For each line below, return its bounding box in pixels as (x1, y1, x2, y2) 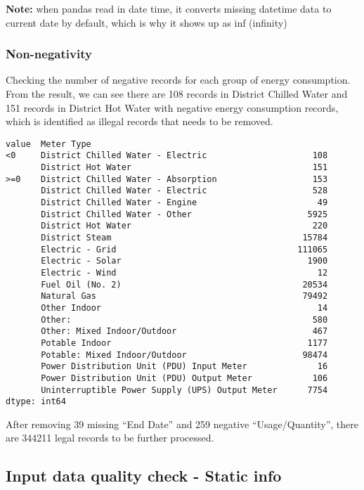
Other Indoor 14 (41, 302, 328, 313)
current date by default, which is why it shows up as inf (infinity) (6, 15, 287, 30)
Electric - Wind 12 (41, 268, 328, 278)
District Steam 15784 (41, 233, 328, 243)
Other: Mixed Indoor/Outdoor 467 (41, 326, 328, 337)
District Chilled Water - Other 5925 (41, 209, 328, 219)
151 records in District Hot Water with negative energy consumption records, (6, 100, 339, 115)
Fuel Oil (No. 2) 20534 (41, 279, 328, 290)
